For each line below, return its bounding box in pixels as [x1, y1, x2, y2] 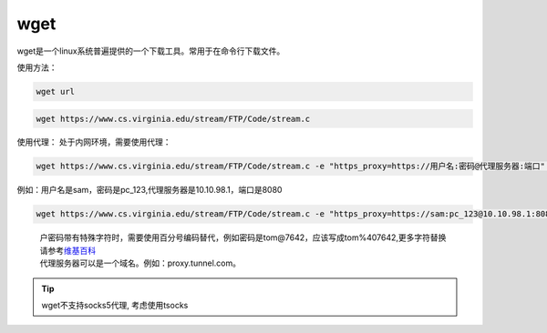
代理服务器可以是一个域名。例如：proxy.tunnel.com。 [39, 257, 242, 268]
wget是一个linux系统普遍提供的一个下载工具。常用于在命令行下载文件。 [16, 45, 285, 56]
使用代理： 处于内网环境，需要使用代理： [16, 136, 171, 147]
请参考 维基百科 [39, 245, 96, 256]
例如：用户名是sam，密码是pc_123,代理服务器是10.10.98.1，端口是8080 [16, 185, 283, 196]
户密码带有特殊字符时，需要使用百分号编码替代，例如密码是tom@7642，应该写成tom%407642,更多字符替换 [39, 232, 447, 243]
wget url [36, 86, 76, 96]
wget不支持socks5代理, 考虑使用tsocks [41, 299, 189, 310]
